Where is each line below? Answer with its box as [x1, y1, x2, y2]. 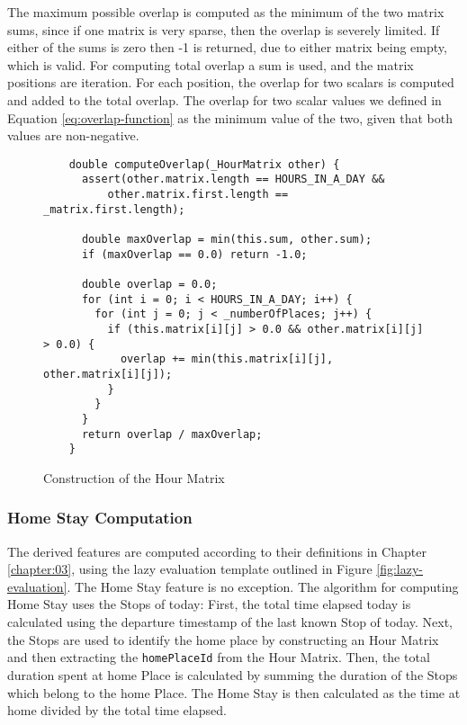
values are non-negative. [7, 126, 139, 145]
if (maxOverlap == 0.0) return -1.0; [81, 247, 308, 261]
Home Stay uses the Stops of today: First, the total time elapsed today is [7, 595, 411, 613]
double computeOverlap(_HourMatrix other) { [68, 157, 340, 171]
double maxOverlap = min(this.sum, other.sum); [81, 233, 373, 246]
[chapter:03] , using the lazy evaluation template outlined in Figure [7, 559, 373, 578]
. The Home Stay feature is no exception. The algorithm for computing [67, 577, 459, 595]
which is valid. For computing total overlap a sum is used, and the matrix [7, 55, 414, 74]
